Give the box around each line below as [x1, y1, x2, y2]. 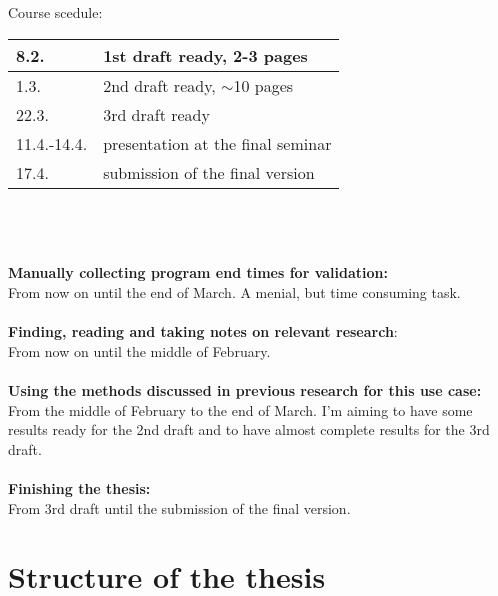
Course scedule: [8, 2, 103, 22]
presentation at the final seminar [103, 131, 332, 155]
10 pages [233, 73, 294, 97]
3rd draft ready [103, 102, 210, 126]
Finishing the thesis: [8, 477, 151, 498]
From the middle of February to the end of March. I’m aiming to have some [8, 399, 473, 420]
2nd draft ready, [103, 73, 216, 97]
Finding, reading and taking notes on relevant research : [8, 321, 398, 342]
